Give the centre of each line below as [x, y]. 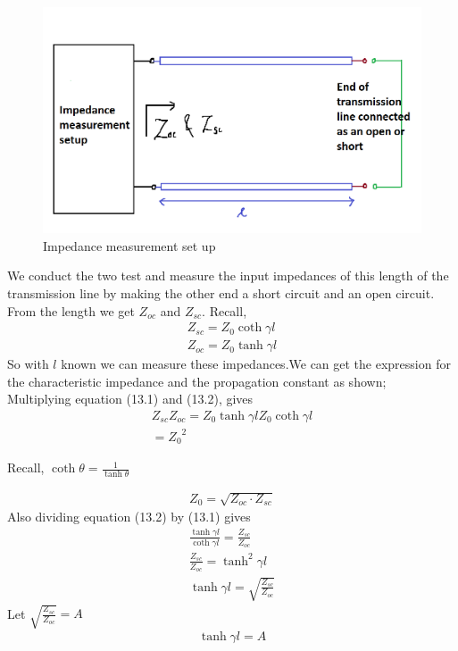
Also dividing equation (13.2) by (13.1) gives [129, 517]
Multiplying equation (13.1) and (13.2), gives [130, 399]
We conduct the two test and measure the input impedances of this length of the [228, 275]
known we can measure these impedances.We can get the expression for [256, 364]
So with [28, 364]
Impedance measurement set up [129, 245]
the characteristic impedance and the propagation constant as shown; [197, 381]
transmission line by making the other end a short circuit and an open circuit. [221, 292]
